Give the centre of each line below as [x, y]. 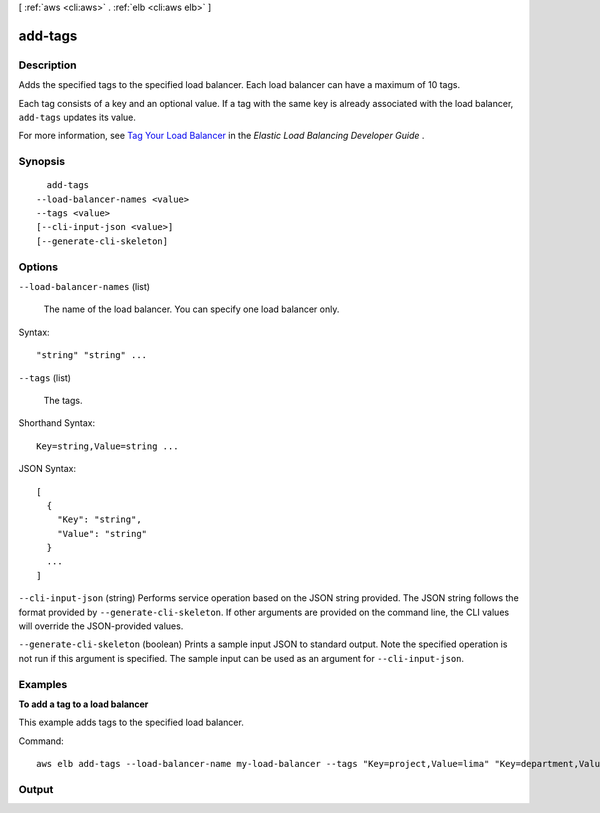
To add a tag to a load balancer [83, 704]
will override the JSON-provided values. [101, 626]
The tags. [63, 400]
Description [47, 65]
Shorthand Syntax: [56, 423]
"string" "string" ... [92, 355]
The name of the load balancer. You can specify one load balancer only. [191, 309]
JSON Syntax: [47, 469]
